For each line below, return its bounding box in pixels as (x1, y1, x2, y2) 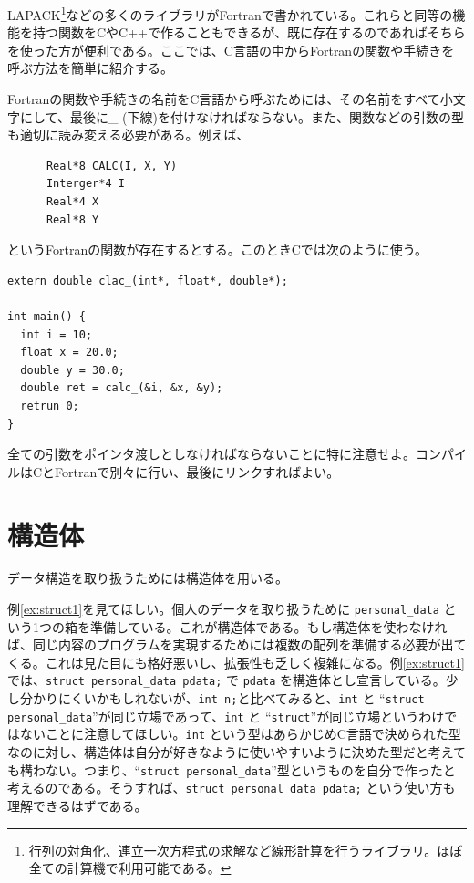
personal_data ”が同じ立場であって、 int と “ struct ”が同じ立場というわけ (7, 706, 445, 725)
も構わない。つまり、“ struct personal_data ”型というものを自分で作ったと (7, 760, 456, 779)
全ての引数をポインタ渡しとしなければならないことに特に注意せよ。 (7, 444, 416, 463)
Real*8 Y (46, 213, 99, 226)
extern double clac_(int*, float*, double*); (7, 274, 288, 287)
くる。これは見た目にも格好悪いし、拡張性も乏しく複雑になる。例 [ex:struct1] (7, 652, 465, 671)
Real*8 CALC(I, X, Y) (46, 159, 178, 172)
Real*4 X (46, 195, 99, 208)
